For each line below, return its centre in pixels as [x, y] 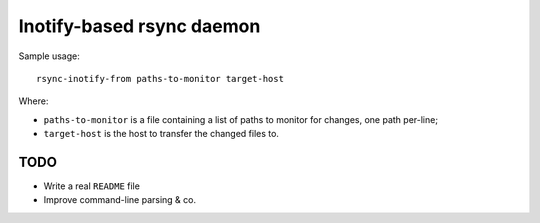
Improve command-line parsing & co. [120, 200]
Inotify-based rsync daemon [139, 26]
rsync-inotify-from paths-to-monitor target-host [160, 78]
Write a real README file [91, 186]
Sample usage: [49, 56]
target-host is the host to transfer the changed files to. [161, 134]
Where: [33, 101]
